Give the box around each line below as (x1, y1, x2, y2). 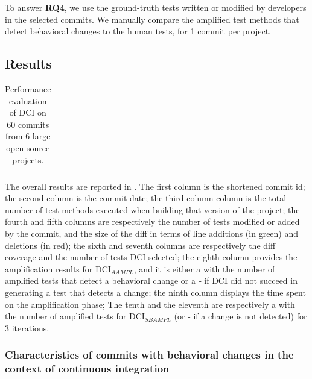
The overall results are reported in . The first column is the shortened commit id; (5, 180, 305, 192)
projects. (12, 153, 44, 166)
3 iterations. (5, 321, 49, 334)
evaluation (8, 94, 47, 107)
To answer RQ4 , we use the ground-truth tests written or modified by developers (5, 1, 307, 13)
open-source (6, 141, 50, 154)
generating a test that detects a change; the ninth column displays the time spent (5, 286, 306, 298)
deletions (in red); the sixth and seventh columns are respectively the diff (5, 239, 276, 251)
